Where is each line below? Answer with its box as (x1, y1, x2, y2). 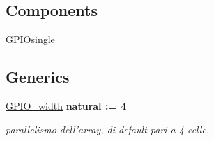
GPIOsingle (6, 32, 55, 47)
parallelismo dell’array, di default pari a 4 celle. (6, 122, 210, 136)
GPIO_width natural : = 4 (6, 99, 127, 113)
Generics (6, 66, 70, 88)
